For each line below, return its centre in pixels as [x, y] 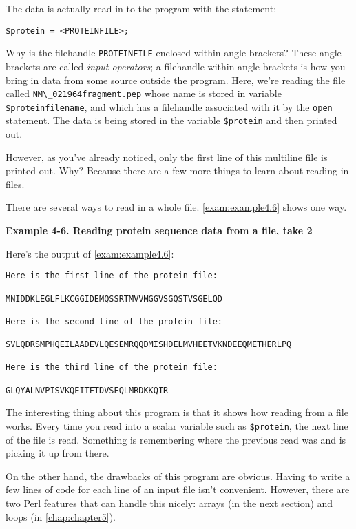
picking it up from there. [57, 453]
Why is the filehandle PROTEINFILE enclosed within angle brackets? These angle [174, 53]
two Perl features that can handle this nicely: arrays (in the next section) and [169, 503]
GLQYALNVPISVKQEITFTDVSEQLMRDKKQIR [87, 390]
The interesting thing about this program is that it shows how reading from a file [177, 412]
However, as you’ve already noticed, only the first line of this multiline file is [167, 157]
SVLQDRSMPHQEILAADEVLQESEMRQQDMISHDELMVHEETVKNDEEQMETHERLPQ [149, 345]
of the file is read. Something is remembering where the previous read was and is [176, 439]
